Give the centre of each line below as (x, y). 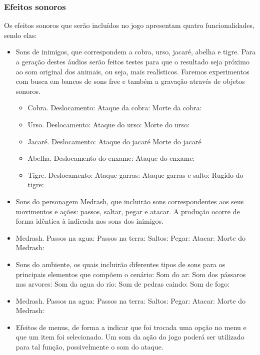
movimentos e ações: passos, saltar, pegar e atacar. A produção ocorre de (128, 211)
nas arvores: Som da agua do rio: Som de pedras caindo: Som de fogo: (123, 284)
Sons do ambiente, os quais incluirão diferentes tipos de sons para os (120, 264)
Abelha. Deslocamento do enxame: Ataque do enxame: (111, 158)
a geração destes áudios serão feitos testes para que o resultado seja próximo (132, 61)
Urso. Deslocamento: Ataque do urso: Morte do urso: (109, 124)
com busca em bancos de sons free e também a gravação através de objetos (130, 81)
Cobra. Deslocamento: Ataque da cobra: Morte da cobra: (115, 108)
